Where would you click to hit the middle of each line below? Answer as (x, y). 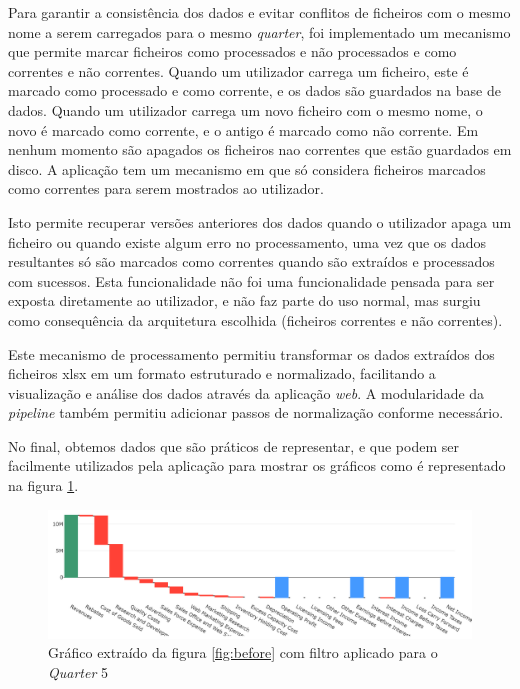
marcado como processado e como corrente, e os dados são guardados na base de (254, 90)
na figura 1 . (43, 485)
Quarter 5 (78, 672)
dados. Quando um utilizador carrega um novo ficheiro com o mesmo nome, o (245, 109)
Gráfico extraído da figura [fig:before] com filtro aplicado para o (243, 652)
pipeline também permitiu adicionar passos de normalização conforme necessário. (256, 412)
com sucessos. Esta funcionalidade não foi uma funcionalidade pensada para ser (251, 280)
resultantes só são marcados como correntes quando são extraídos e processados (251, 261)
